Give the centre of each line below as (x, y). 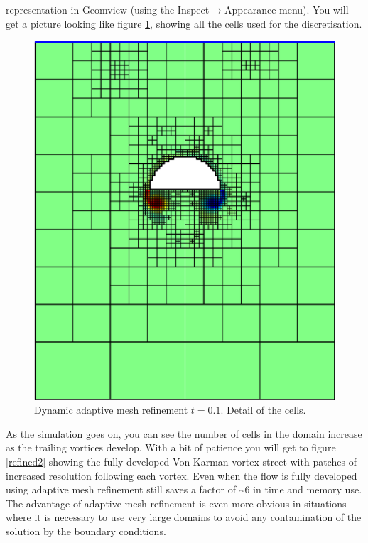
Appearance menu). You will (286, 9)
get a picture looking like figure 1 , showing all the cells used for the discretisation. (184, 23)
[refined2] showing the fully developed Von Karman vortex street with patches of (181, 461)
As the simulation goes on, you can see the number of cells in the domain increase (184, 433)
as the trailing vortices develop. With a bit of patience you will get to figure (171, 447)
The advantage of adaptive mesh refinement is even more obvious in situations (176, 503)
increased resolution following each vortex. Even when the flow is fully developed (182, 475)
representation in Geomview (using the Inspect (108, 9)
